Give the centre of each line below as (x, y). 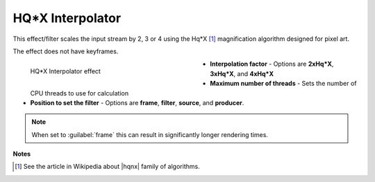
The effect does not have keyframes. (66, 51)
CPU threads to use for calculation (79, 93)
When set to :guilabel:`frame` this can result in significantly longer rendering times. (150, 134)
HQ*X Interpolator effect (65, 71)
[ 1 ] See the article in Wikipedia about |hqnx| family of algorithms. (108, 167)
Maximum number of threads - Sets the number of (283, 84)
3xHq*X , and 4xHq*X (242, 73)
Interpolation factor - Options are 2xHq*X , (272, 64)
